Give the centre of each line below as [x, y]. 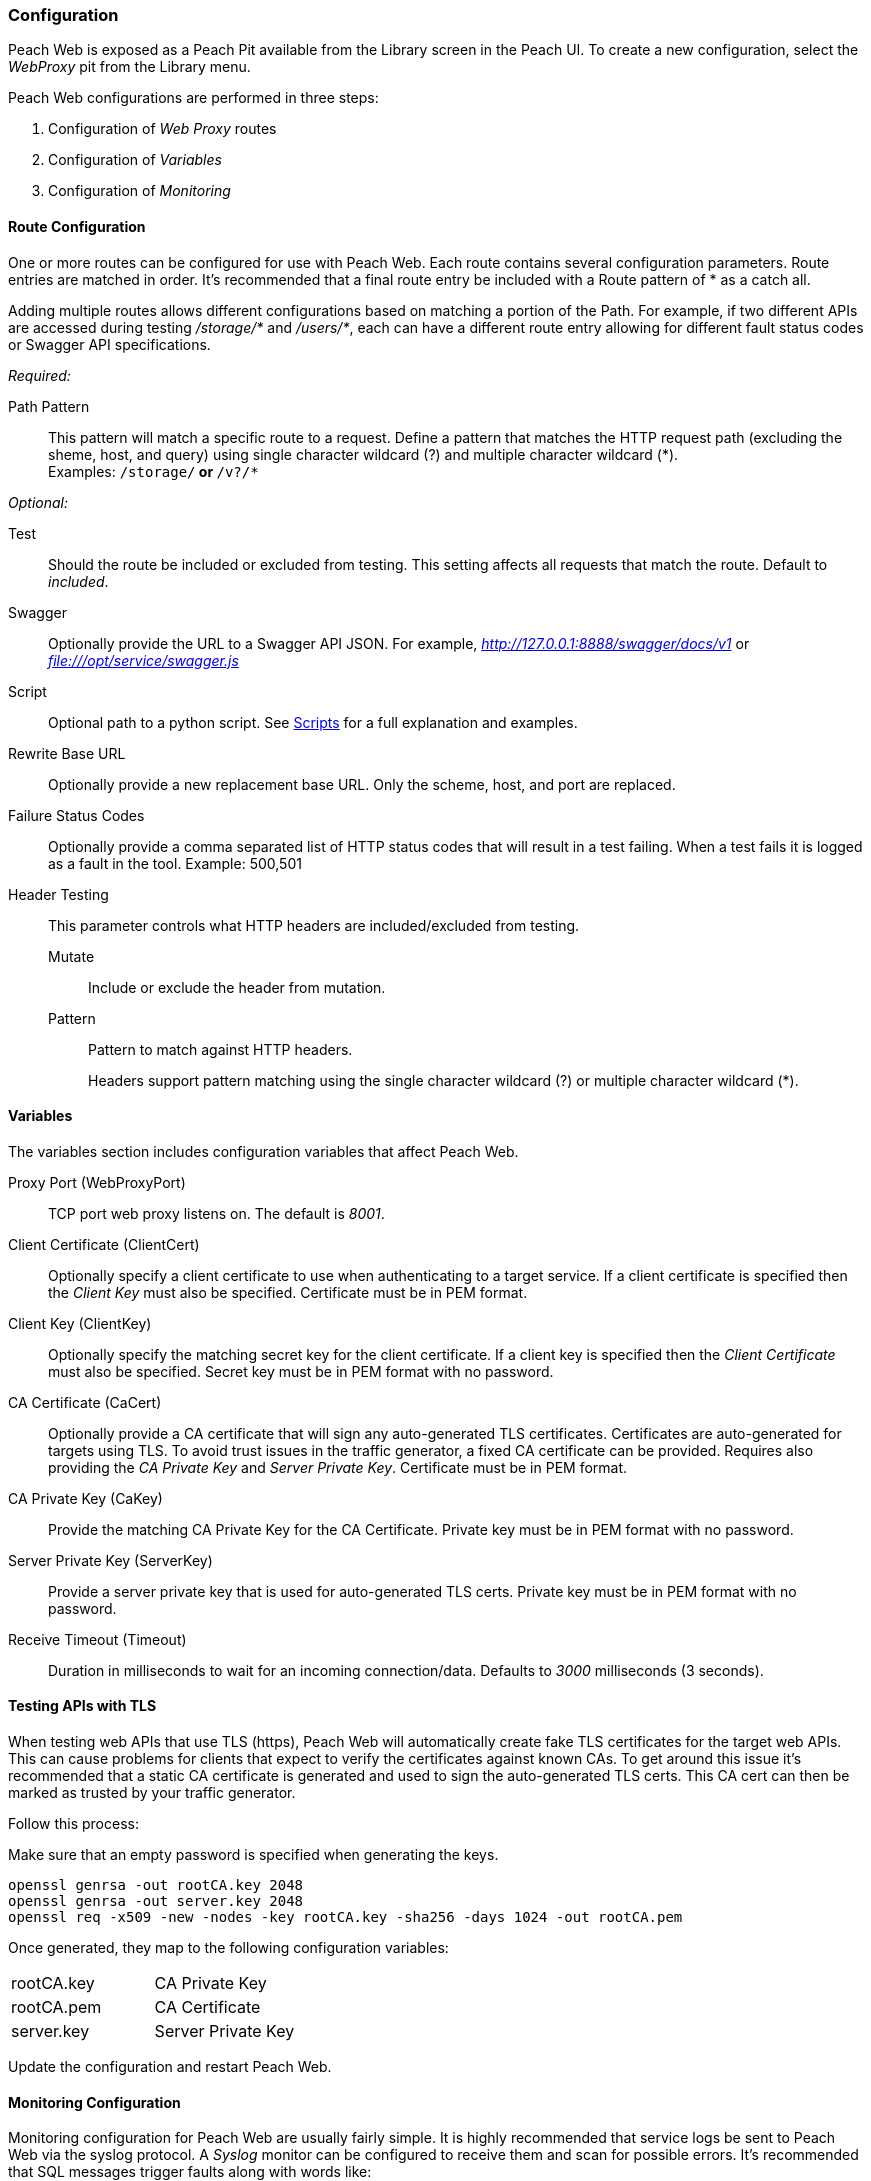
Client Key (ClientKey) [80, 1323]
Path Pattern [49, 406]
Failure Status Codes [76, 815]
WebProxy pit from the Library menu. [129, 67]
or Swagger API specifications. [109, 344]
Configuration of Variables [135, 160]
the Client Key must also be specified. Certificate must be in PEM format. [288, 1292]
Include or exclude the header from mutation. [237, 987]
